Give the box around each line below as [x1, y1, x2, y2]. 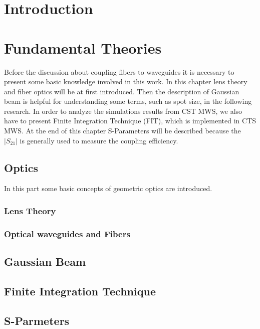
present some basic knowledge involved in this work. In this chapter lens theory [4, 76, 247, 87]
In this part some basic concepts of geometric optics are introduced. [4, 183, 212, 194]
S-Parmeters [4, 312, 70, 328]
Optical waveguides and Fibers [4, 227, 130, 240]
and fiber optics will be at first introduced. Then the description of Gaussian [4, 86, 239, 96]
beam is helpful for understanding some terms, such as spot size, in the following [4, 96, 252, 106]
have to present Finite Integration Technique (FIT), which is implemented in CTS [4, 115, 256, 126]
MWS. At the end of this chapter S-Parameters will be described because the [4, 125, 241, 136]
